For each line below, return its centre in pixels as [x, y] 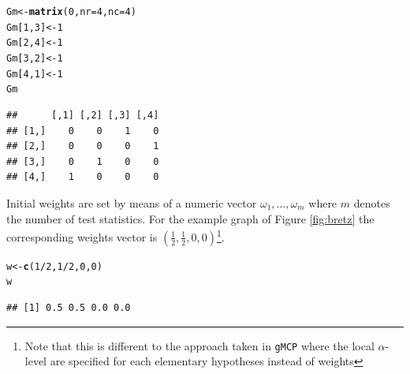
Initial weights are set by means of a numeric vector [132, 202]
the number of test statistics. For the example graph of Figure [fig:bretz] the [190, 218]
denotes [372, 202]
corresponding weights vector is [82, 236]
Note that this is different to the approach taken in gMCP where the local [199, 345]
